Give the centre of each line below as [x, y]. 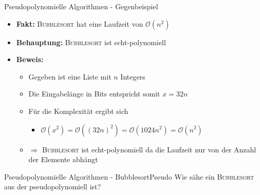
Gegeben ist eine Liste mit [70, 76]
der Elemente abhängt [63, 159]
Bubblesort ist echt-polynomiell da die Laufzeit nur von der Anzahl [149, 149]
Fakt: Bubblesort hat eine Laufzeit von [80, 23]
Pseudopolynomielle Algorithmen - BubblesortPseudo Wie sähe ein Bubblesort [129, 176]
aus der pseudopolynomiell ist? [53, 187]
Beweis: [30, 59]
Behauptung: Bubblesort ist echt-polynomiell [91, 42]
